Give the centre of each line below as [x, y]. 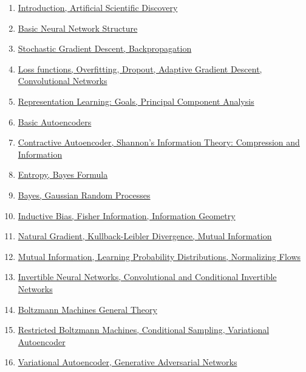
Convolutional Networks [63, 81]
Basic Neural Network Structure [78, 28]
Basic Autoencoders [55, 121]
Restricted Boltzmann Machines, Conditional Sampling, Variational [144, 330]
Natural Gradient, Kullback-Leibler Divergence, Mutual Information [145, 236]
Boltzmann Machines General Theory [87, 309]
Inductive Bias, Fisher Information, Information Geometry [127, 215]
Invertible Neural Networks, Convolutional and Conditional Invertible [147, 277]
